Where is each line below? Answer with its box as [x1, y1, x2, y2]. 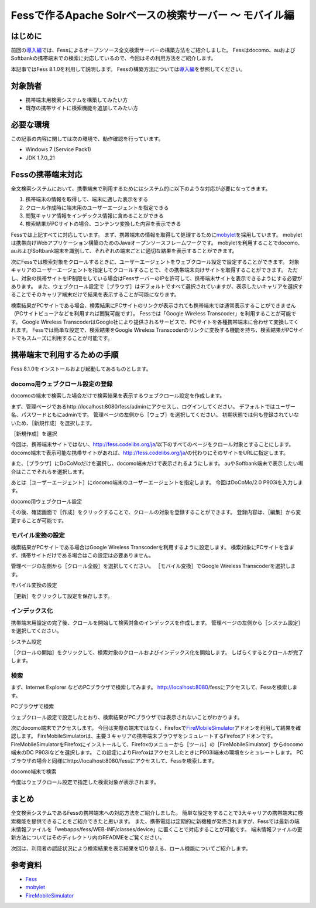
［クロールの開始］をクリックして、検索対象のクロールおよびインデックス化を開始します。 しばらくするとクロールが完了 [11, 648, 304, 656]
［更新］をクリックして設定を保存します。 [11, 592, 114, 599]
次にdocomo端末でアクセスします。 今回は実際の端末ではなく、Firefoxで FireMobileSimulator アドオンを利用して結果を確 [11, 725, 301, 731]
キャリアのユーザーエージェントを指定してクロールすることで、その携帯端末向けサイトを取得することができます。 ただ [11, 267, 298, 274]
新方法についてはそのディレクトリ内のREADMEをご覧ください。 [11, 834, 165, 841]
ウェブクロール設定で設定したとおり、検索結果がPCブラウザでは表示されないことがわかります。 [11, 713, 243, 720]
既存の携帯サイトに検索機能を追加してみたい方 [25, 104, 139, 111]
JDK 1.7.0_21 [25, 154, 55, 161]
